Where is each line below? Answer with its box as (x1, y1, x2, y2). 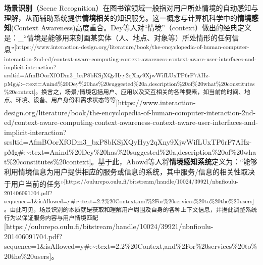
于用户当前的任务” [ (4, 176, 66, 189)
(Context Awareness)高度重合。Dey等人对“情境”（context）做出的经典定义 (11, 22, 251, 33)
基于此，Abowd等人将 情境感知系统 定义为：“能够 (98, 156, 257, 167)
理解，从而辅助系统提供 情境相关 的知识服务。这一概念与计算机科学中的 (4, 12, 237, 23)
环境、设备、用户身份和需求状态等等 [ (16, 96, 118, 107)
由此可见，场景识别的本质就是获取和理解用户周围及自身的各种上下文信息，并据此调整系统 (10, 205, 257, 213)
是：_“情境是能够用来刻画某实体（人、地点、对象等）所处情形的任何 (4, 32, 232, 42)
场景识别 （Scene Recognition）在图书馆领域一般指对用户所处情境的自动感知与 (4, 3, 258, 13)
